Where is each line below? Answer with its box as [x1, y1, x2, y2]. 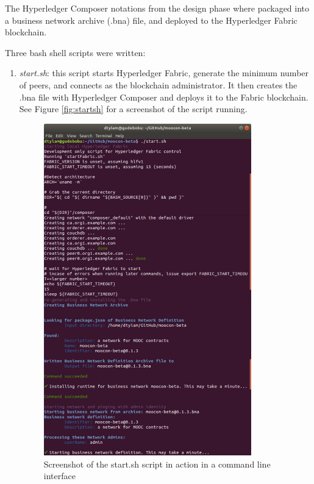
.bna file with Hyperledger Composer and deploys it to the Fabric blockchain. [19, 90, 309, 103]
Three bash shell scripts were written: [5, 46, 146, 59]
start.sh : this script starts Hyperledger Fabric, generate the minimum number [19, 66, 309, 79]
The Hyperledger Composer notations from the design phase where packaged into [5, 2, 310, 14]
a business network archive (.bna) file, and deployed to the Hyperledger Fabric [5, 13, 298, 26]
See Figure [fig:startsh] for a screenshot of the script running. [19, 102, 248, 115]
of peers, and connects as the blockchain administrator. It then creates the [19, 78, 298, 91]
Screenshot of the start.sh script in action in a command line [43, 457, 271, 470]
